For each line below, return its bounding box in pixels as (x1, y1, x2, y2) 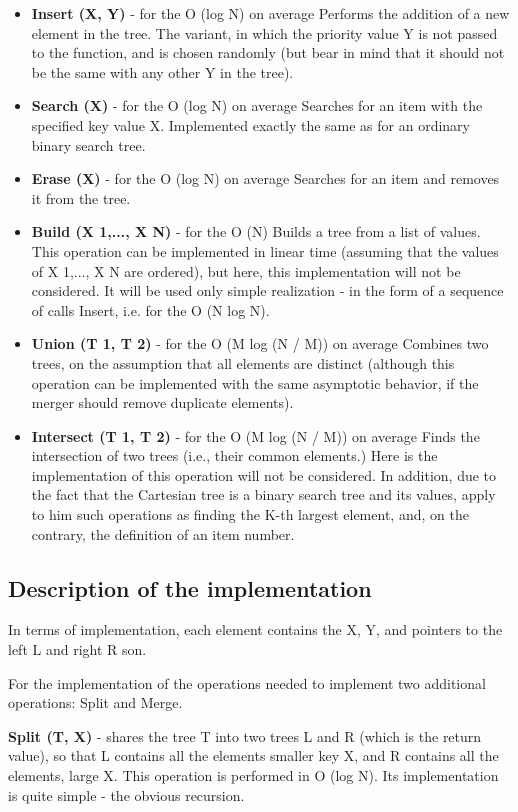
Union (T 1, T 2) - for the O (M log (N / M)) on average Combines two (31, 333, 489, 354)
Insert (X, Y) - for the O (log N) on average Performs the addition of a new (31, 3, 510, 23)
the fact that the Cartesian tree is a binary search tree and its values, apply (31, 484, 496, 505)
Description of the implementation (8, 572, 372, 603)
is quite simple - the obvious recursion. (8, 784, 245, 805)
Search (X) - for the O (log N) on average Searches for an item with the (31, 95, 483, 116)
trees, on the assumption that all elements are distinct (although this (31, 352, 455, 373)
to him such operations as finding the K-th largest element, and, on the (31, 504, 469, 525)
